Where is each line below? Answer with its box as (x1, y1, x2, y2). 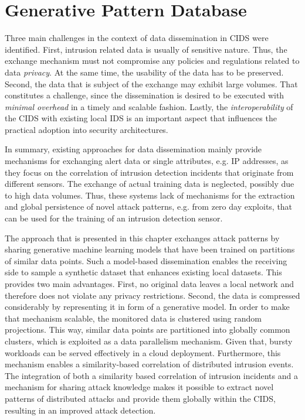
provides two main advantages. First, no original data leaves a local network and (5, 278, 294, 289)
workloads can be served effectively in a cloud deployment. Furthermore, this (5, 346, 281, 358)
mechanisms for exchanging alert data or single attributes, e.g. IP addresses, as (5, 155, 289, 167)
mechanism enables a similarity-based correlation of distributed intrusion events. (5, 358, 294, 370)
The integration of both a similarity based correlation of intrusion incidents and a (5, 369, 298, 381)
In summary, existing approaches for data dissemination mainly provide (5, 143, 262, 155)
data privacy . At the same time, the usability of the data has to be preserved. (5, 66, 284, 78)
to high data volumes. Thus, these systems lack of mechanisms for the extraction (5, 189, 295, 201)
